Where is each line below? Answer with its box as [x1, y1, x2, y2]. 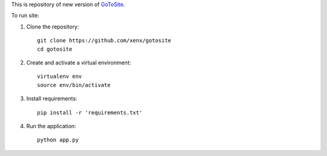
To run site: [11, 12, 39, 19]
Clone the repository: [26, 23, 79, 30]
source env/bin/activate [37, 82, 111, 88]
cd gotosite [37, 45, 73, 53]
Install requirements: [26, 95, 78, 102]
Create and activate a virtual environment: [26, 59, 131, 66]
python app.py [37, 137, 79, 143]
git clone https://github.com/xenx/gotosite [37, 37, 172, 44]
